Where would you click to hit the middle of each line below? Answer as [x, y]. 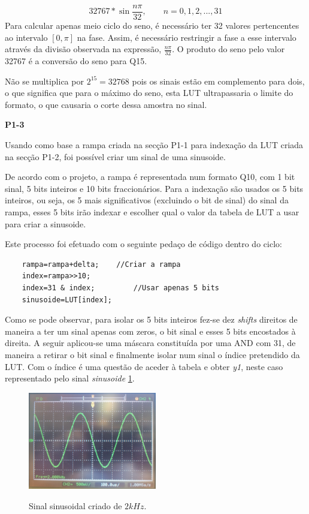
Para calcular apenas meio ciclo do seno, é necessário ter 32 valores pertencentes [152, 25]
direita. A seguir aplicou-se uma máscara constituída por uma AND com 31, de [150, 343]
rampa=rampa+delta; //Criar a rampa [101, 264]
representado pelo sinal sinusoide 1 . [70, 378]
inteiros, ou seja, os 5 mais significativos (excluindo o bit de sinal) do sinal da [147, 200]
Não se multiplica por [44, 81]
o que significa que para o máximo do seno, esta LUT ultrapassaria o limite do [149, 93]
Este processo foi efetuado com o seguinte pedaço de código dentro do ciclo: [143, 244]
